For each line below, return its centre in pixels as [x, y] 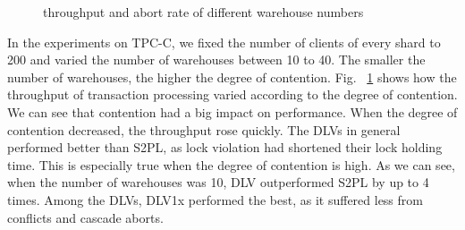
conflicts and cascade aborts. [85, 217]
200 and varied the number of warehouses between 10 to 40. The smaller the [216, 60]
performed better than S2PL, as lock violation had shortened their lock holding [225, 147]
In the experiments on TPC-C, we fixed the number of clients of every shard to [224, 42]
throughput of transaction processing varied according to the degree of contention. [232, 94]
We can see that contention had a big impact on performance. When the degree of [232, 111]
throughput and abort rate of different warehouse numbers [203, 12]
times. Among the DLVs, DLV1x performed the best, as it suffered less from [215, 199]
